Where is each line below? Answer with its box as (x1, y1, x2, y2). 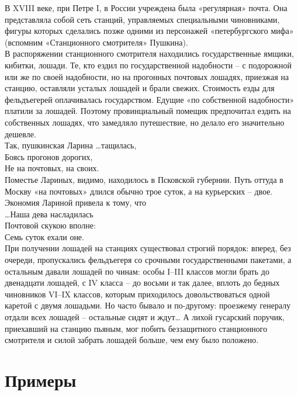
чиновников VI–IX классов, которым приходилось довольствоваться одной (5, 287, 270, 300)
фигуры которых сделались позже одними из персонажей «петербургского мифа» (5, 25, 294, 37)
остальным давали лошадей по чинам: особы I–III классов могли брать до (5, 265, 269, 277)
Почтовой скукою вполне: (5, 219, 96, 231)
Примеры (5, 368, 77, 391)
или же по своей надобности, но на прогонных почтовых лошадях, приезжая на (5, 70, 289, 82)
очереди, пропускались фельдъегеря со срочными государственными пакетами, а (5, 254, 292, 266)
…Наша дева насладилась (5, 207, 93, 220)
